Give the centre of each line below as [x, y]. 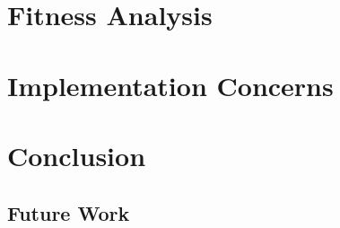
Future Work [69, 212]
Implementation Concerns [170, 85]
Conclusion [77, 155]
